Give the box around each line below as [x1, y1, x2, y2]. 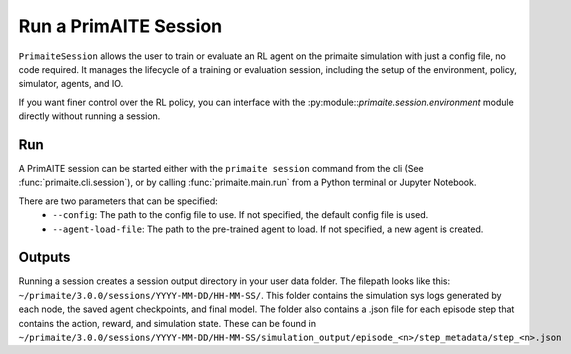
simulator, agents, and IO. [18, 78, 124, 90]
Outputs [18, 249, 71, 266]
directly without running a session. [18, 110, 161, 122]
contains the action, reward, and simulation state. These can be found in [18, 317, 317, 329]
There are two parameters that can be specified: [18, 195, 219, 207]
